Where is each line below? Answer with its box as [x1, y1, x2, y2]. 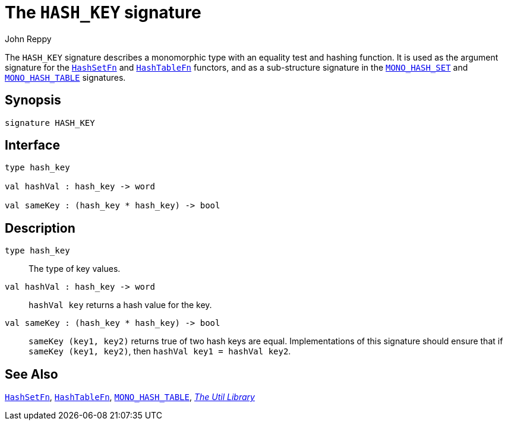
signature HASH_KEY [5, 118, 95, 128]
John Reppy [5, 33, 52, 44]
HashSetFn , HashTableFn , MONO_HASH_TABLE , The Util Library [5, 392, 255, 402]
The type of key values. [29, 264, 121, 274]
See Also [5, 366, 58, 382]
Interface [5, 138, 60, 153]
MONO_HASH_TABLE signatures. [5, 72, 126, 83]
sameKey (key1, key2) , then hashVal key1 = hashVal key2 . [29, 346, 291, 357]
